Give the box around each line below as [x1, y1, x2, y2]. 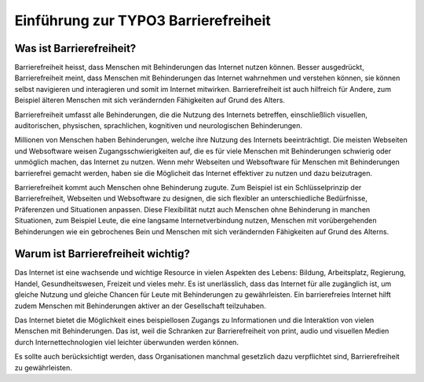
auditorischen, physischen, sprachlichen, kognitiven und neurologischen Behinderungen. [14, 121, 302, 130]
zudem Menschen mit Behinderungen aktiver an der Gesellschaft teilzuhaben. [14, 301, 266, 310]
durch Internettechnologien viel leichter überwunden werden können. [14, 337, 239, 347]
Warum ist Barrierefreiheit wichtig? [14, 248, 190, 261]
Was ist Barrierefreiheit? [14, 42, 137, 55]
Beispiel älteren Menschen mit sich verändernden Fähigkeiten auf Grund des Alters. [14, 95, 286, 105]
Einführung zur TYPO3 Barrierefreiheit [14, 12, 271, 29]
